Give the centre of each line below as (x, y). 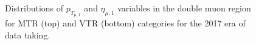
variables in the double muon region (184, 8)
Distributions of (34, 8)
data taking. (28, 34)
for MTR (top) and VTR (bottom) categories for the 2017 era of (125, 23)
